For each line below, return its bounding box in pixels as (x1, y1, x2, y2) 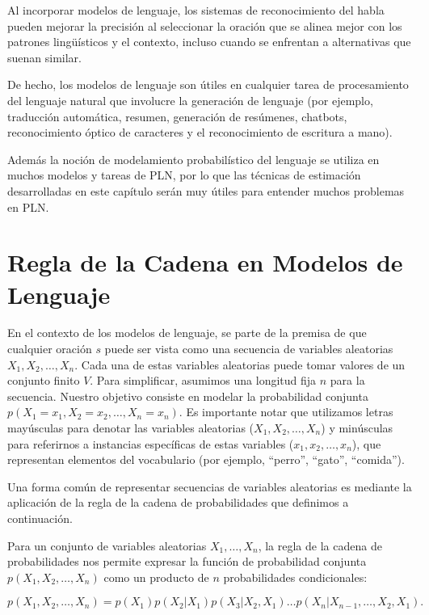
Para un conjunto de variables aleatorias (7, 537, 207, 554)
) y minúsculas (321, 419, 393, 436)
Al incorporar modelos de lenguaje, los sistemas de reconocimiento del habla (7, 2, 385, 18)
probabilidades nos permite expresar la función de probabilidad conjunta (7, 553, 367, 570)
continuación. (7, 509, 73, 526)
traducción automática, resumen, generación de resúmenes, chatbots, (7, 107, 347, 124)
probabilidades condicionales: (223, 568, 368, 585)
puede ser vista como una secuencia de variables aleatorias (104, 340, 393, 357)
